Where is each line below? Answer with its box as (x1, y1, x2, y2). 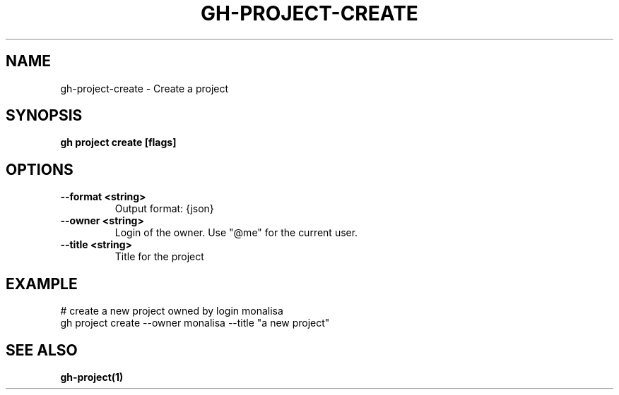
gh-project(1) (60, 370, 124, 383)
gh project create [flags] (60, 136, 177, 149)
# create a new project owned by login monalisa (60, 305, 283, 317)
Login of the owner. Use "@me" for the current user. (114, 226, 358, 239)
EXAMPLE (6, 274, 78, 293)
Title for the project (114, 250, 204, 263)
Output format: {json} (114, 202, 214, 215)
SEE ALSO (6, 341, 78, 359)
